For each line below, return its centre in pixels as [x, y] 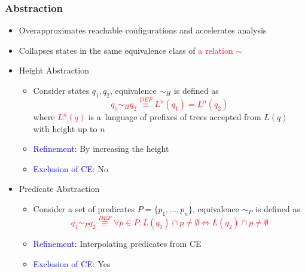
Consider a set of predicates [84, 208]
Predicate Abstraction [59, 189]
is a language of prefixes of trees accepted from [175, 117]
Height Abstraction [54, 70]
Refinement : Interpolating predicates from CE [117, 243]
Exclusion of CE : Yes [72, 263]
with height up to [65, 128]
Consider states [61, 90]
